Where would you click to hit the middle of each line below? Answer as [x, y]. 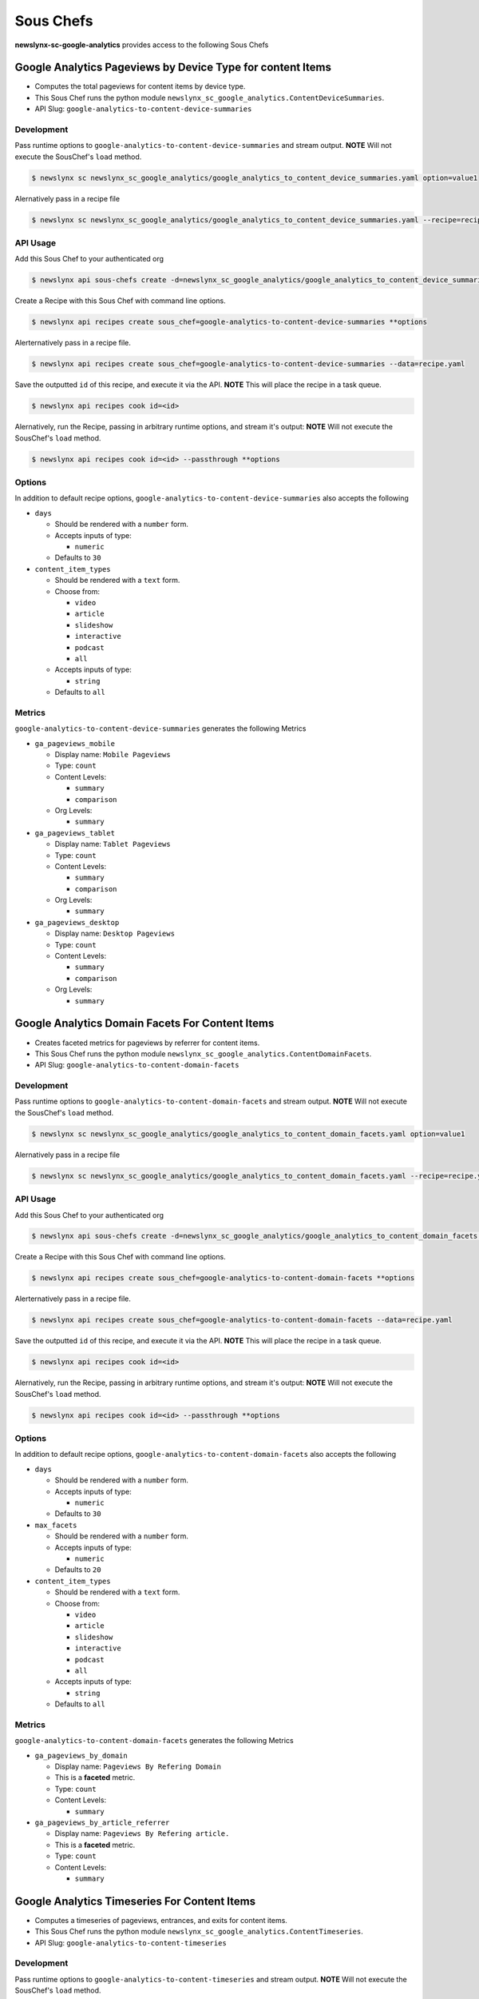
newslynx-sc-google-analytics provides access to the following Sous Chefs [142, 45]
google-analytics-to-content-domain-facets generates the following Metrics [154, 1741]
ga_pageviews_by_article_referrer [102, 1822]
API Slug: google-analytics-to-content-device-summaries [143, 109]
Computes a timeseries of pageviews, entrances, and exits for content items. [161, 1920]
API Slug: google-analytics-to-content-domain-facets [137, 1065]
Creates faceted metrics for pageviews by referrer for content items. [147, 1043]
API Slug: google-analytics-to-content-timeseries [131, 1942]
